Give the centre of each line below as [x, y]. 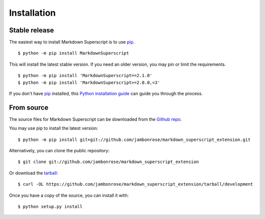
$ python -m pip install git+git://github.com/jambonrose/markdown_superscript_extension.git [134, 139]
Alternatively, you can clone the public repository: [59, 151]
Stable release [31, 30]
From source [29, 107]
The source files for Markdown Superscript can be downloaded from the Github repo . [95, 119]
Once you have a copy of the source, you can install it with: [69, 195]
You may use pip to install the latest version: [53, 128]
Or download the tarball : [34, 173]
